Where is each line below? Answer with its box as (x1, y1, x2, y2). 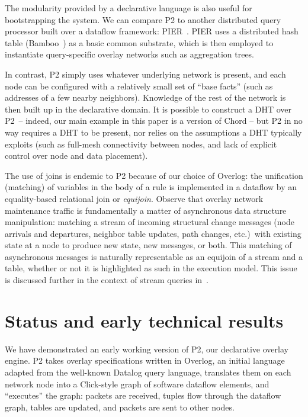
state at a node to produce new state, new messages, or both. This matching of (5, 239, 292, 251)
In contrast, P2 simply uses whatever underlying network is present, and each (5, 68, 286, 80)
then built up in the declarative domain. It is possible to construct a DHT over (5, 102, 292, 115)
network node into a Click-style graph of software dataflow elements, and (5, 377, 269, 390)
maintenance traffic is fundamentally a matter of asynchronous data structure (5, 204, 287, 216)
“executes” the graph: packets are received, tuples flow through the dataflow (5, 389, 281, 402)
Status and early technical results (5, 308, 284, 332)
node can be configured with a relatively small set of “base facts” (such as (5, 79, 273, 92)
